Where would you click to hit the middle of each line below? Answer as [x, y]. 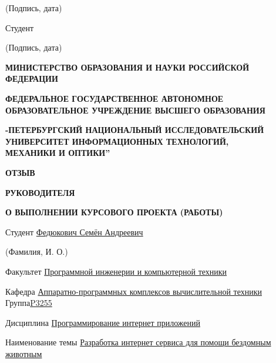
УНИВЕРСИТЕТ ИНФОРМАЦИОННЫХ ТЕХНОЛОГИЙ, [117, 141]
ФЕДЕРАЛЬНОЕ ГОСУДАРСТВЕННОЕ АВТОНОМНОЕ [115, 98]
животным [24, 353]
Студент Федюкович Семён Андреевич [74, 232]
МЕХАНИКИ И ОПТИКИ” [58, 153]
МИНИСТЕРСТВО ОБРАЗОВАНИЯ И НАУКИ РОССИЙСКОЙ [127, 67]
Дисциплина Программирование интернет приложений [103, 322]
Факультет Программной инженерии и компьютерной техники [116, 271]
